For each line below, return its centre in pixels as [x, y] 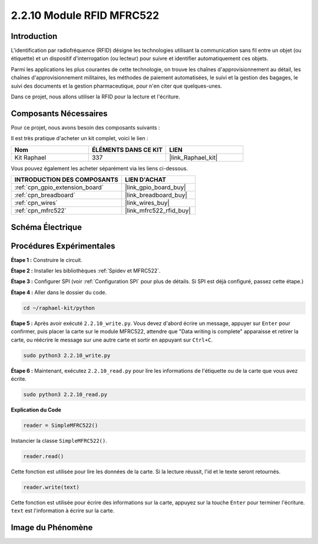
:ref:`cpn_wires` [36, 203]
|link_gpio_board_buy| [155, 187]
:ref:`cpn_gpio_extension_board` [59, 187]
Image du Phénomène [52, 527]
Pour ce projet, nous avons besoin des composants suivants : [85, 127]
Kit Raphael [30, 157]
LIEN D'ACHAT [145, 180]
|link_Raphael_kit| [193, 157]
